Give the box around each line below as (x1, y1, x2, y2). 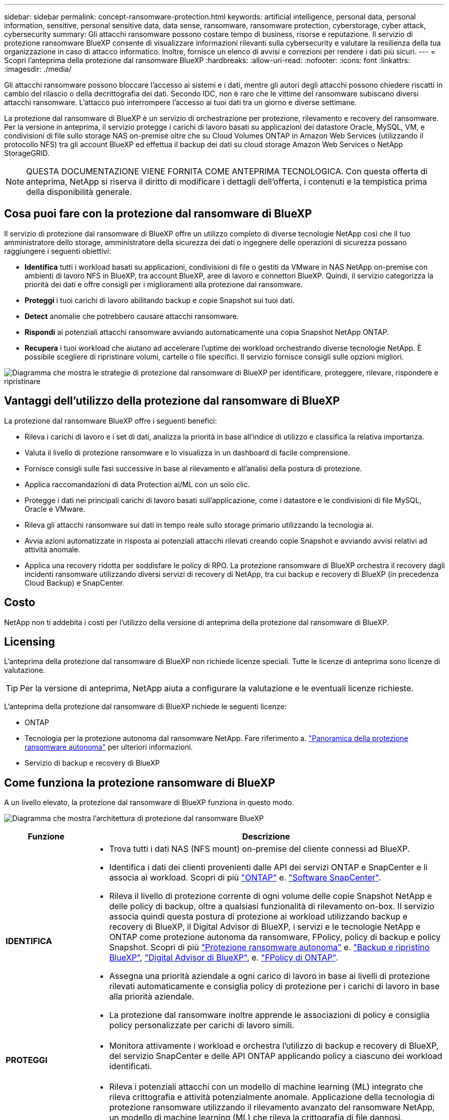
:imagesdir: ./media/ (4, 65, 72, 73)
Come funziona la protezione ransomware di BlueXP (4, 776, 275, 789)
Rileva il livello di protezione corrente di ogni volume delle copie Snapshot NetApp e (109, 891, 432, 902)
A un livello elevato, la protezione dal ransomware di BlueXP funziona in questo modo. (4, 798, 294, 807)
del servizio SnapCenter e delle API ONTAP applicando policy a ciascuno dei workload (109, 1051, 442, 1062)
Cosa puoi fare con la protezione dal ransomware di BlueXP (4, 207, 312, 221)
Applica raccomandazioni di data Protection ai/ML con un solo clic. (25, 479, 250, 489)
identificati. (109, 1061, 152, 1072)
